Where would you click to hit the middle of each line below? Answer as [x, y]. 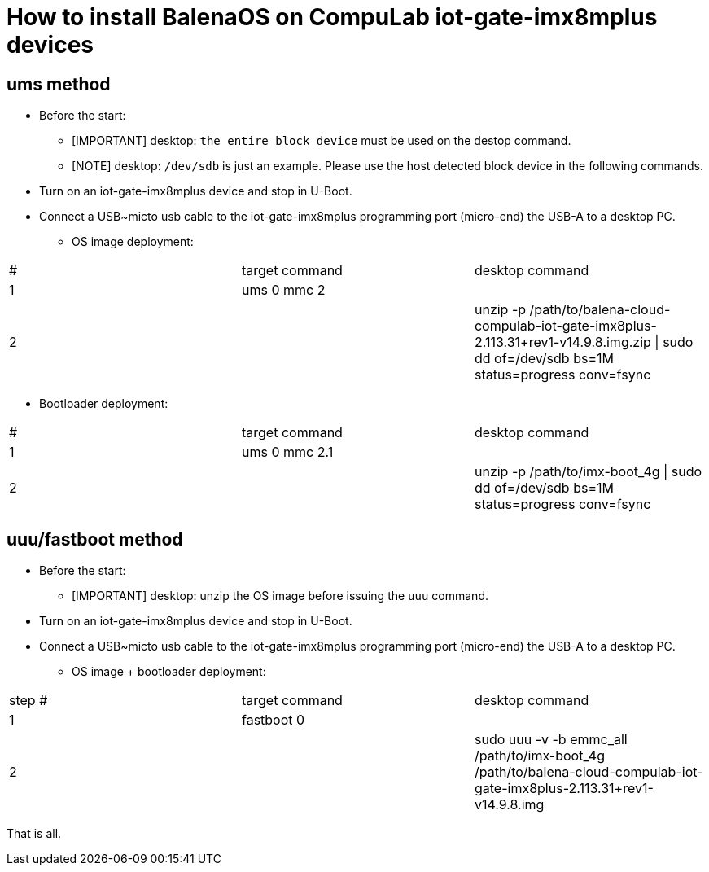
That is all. [34, 834]
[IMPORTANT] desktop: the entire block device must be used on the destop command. [322, 141]
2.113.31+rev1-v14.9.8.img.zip [562, 342]
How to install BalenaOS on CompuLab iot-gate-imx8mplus [332, 17]
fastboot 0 [273, 720]
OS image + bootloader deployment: [169, 672]
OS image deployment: [133, 242]
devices [50, 45]
